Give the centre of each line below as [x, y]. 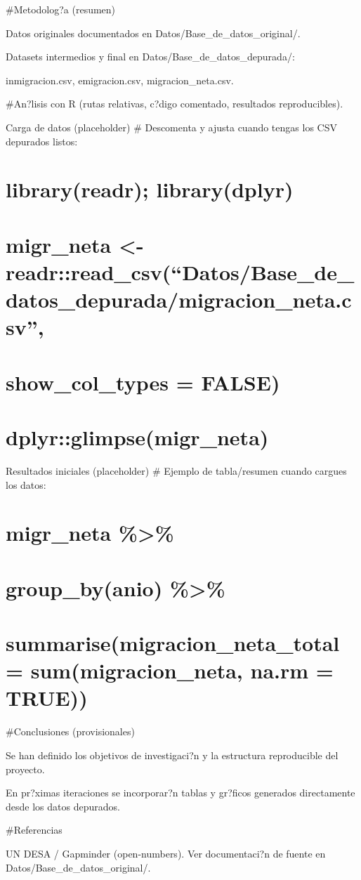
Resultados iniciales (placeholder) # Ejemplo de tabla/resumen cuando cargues [176, 470]
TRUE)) [47, 698]
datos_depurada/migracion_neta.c [179, 300]
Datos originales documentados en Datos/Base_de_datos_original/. [153, 33]
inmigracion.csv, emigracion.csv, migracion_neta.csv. [120, 80]
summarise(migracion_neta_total [173, 643]
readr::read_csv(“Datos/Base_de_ [180, 271]
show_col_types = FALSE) [143, 382]
